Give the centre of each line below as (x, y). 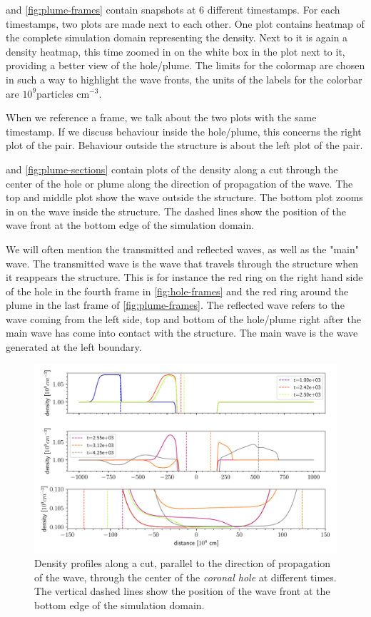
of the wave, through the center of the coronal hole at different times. (185, 577)
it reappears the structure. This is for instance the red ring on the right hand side (184, 277)
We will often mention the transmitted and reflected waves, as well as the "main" (182, 249)
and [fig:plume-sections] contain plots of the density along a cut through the (172, 169)
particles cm (63, 93)
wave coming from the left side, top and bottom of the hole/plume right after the (183, 318)
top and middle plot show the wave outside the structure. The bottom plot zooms (184, 197)
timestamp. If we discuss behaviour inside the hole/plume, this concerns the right (184, 131)
